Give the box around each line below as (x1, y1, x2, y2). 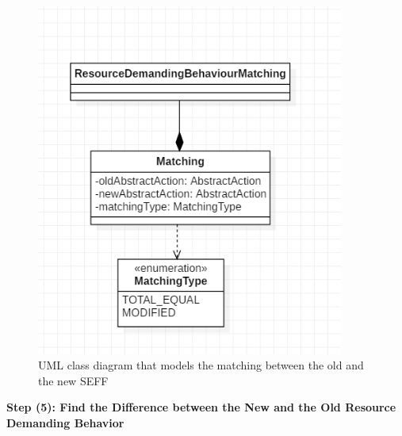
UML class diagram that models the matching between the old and (38, 357, 364, 373)
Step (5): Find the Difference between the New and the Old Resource (6, 399, 396, 415)
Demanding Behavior (6, 415, 124, 431)
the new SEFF (38, 372, 109, 388)
